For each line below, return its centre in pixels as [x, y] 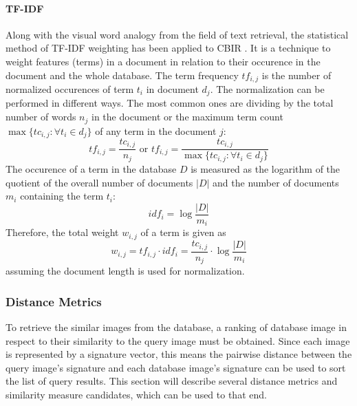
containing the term [62, 196]
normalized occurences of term [70, 89]
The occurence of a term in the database [91, 168]
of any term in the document [156, 130]
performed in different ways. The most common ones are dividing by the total [170, 103]
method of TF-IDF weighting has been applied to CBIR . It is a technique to [168, 48]
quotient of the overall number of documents [99, 182]
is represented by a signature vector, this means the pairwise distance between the [179, 354]
